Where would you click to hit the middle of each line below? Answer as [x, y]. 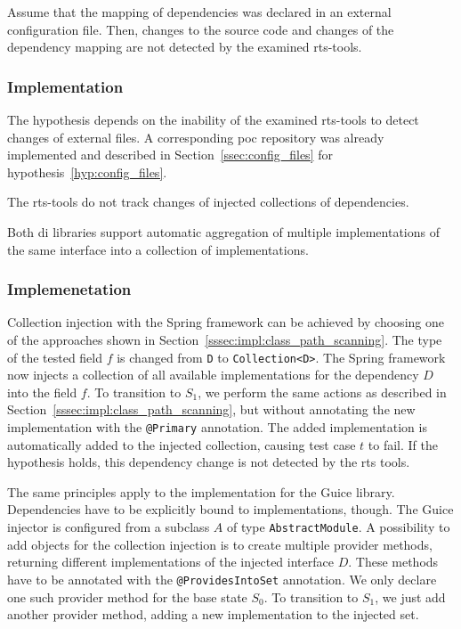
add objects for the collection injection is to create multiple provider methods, [220, 544]
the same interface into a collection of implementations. [158, 249]
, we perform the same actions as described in [322, 392]
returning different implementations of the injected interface [170, 562]
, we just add [410, 596]
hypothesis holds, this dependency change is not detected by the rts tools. [209, 462]
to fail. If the [403, 444]
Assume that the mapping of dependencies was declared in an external [199, 12]
